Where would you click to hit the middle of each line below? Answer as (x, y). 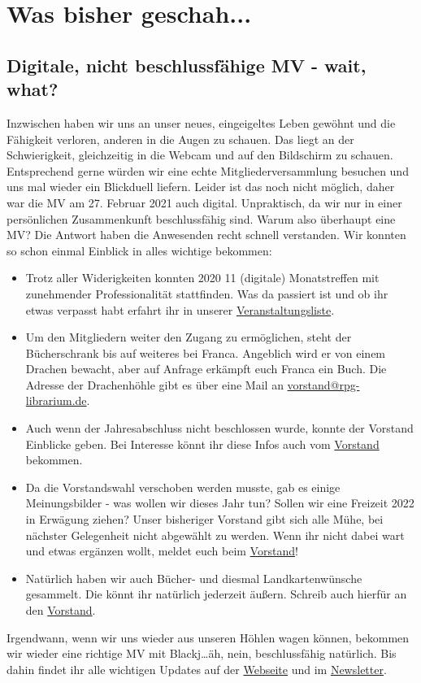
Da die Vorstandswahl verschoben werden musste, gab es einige (183, 487)
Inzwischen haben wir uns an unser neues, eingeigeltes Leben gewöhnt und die (201, 122)
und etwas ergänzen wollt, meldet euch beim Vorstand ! (162, 551)
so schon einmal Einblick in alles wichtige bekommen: (139, 250)
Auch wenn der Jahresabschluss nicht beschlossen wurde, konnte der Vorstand (219, 428)
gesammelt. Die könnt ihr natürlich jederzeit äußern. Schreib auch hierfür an (216, 594)
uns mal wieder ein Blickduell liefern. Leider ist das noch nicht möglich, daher (201, 187)
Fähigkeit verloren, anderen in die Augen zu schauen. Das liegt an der (180, 139)
